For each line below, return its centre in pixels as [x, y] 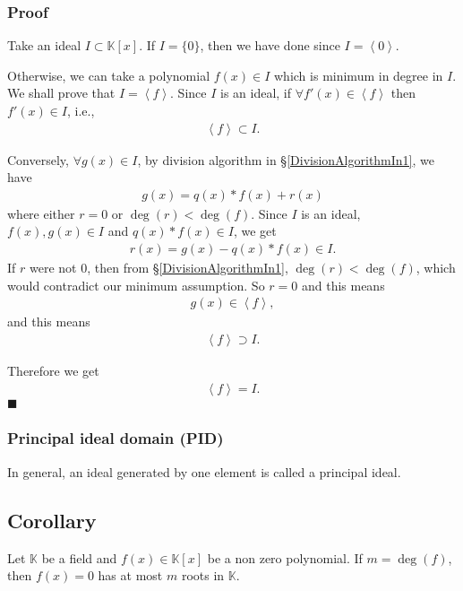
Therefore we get [53, 370]
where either [41, 213]
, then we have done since [270, 45]
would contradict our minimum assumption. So [136, 285]
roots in [203, 575]
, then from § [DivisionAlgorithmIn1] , [188, 268]
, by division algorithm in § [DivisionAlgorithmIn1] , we [286, 159]
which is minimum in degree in [359, 75]
